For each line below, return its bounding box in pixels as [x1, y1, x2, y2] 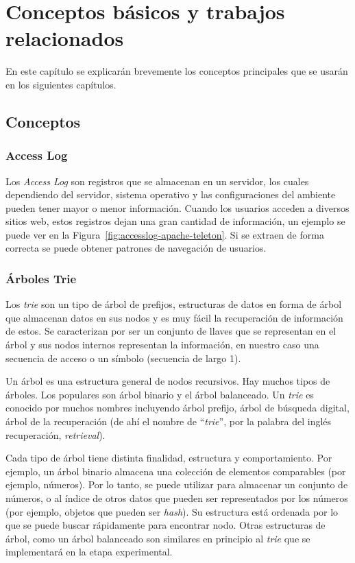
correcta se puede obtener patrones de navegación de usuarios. [5, 241, 267, 255]
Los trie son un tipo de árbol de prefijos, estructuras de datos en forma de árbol [5, 297, 342, 311]
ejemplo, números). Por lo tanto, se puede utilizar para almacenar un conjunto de [5, 477, 348, 492]
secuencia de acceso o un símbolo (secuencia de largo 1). [5, 350, 241, 365]
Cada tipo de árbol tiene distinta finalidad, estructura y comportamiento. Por [5, 451, 332, 465]
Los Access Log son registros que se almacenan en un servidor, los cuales [5, 173, 309, 188]
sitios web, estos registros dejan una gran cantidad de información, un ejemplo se [5, 214, 345, 228]
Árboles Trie [5, 269, 76, 287]
